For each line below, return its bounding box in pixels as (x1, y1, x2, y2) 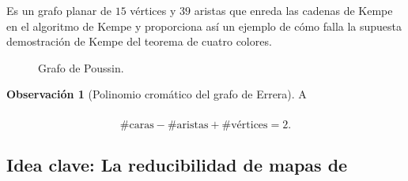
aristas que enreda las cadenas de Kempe (194, 2, 393, 18)
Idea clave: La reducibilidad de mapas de (6, 153, 348, 177)
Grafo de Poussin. (38, 59, 124, 76)
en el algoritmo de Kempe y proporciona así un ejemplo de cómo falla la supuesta (6, 17, 402, 34)
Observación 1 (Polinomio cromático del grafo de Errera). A (6, 86, 307, 102)
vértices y (130, 2, 176, 18)
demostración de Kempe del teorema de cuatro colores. (6, 33, 272, 50)
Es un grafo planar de (6, 2, 111, 18)
